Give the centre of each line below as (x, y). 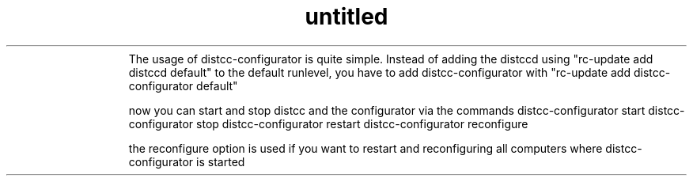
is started (221, 161)
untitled (346, 17)
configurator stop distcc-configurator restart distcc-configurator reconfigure (328, 123)
